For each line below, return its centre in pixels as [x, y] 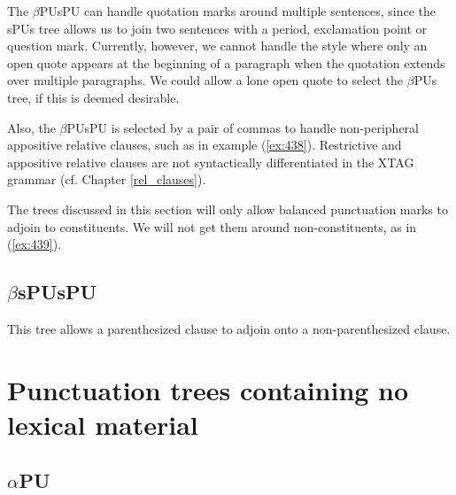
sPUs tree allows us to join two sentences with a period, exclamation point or [217, 28]
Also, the [31, 127]
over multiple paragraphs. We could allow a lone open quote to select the [205, 80]
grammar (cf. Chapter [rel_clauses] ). [107, 179]
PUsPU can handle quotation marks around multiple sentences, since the [238, 11]
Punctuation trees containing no [208, 389]
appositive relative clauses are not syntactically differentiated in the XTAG [211, 162]
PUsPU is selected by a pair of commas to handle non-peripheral [243, 127]
